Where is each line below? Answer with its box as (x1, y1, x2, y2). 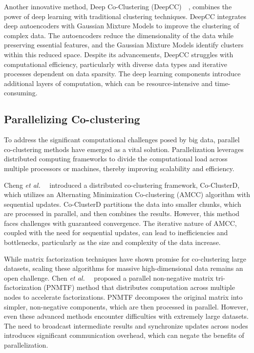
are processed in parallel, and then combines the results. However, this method (4, 208, 240, 219)
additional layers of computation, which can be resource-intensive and (4, 78, 212, 88)
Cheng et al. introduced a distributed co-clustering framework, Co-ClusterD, (4, 179, 240, 190)
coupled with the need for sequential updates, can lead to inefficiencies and (4, 227, 228, 238)
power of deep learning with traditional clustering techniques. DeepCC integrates (4, 11, 247, 21)
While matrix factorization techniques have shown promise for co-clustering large (4, 253, 246, 264)
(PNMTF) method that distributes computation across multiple (43, 282, 235, 292)
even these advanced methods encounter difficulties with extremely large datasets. (4, 311, 249, 321)
